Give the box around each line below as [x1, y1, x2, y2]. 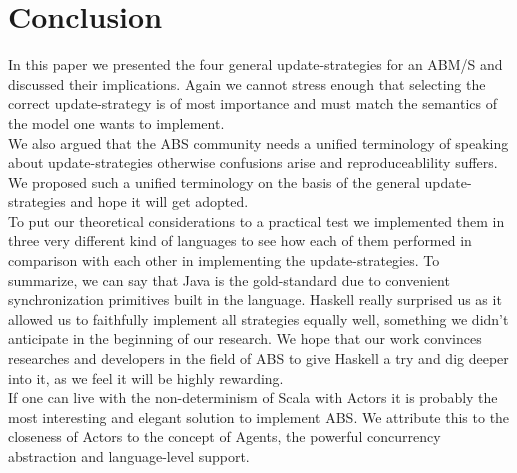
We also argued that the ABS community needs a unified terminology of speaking [8, 132, 509, 153]
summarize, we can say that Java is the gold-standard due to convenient [8, 269, 450, 290]
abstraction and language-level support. [8, 446, 250, 466]
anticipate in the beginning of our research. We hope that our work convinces [8, 328, 482, 349]
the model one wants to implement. [8, 112, 225, 133]
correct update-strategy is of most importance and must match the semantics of [8, 93, 498, 114]
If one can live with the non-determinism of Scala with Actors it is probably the [8, 387, 498, 408]
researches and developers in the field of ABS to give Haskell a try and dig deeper [8, 348, 509, 369]
